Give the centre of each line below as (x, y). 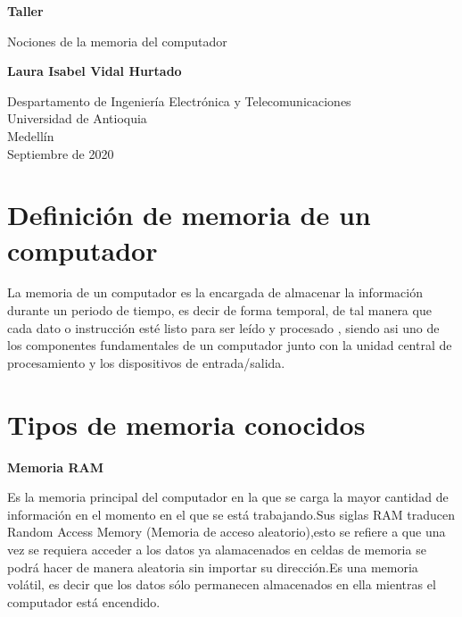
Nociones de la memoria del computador (117, 41)
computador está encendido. (84, 601)
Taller (25, 11)
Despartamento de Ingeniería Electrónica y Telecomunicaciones (179, 100)
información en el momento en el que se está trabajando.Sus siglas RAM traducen (231, 514)
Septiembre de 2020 (61, 153)
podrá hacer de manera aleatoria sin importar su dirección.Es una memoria (213, 567)
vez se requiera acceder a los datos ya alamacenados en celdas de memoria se (217, 549)
